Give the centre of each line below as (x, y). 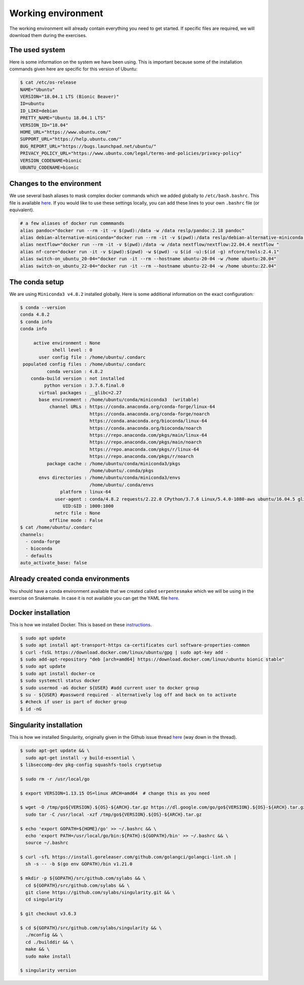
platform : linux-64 (86, 492)
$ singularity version (48, 971)
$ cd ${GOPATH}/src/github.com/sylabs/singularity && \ (91, 928)
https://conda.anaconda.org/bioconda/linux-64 (148, 421)
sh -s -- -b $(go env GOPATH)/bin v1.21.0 (79, 864)
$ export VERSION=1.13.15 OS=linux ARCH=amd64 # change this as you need (115, 793)
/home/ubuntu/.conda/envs (122, 485)
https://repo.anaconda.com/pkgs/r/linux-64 (144, 449)
